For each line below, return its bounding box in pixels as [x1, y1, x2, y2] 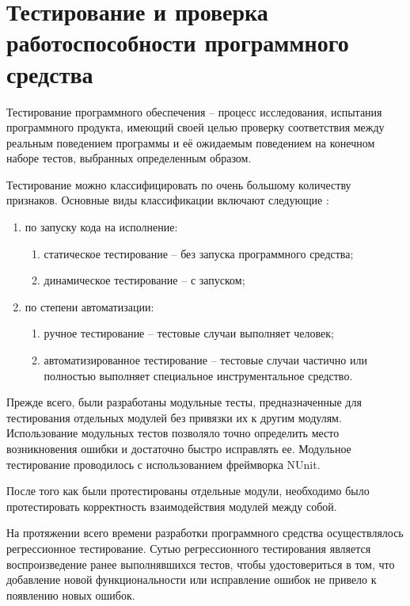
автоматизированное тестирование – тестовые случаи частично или [44, 352, 367, 368]
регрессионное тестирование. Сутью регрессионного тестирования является [6, 539, 371, 556]
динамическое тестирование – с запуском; [44, 272, 245, 288]
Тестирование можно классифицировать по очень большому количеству [6, 176, 351, 192]
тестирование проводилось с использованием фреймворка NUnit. [6, 455, 321, 472]
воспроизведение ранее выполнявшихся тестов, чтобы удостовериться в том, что [6, 555, 395, 572]
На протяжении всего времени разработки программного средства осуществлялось [6, 524, 404, 541]
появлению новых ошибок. [6, 586, 135, 603]
